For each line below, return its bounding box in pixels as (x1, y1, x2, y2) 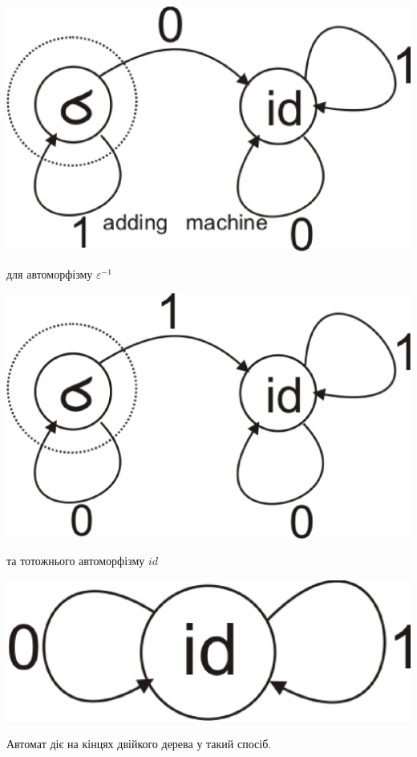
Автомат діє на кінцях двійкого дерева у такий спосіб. (6, 735, 272, 751)
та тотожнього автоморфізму (6, 552, 145, 569)
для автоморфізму (6, 265, 93, 282)
